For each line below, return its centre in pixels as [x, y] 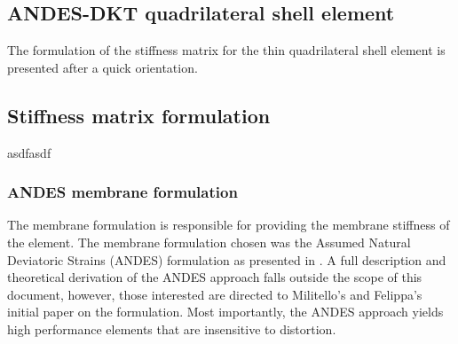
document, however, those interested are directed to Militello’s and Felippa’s [215, 294]
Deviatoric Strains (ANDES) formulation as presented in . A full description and [227, 259]
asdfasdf [29, 152]
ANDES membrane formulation [122, 192]
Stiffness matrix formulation [139, 115]
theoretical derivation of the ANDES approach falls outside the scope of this [215, 277]
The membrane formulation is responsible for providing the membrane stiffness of [229, 225]
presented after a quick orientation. [103, 67]
